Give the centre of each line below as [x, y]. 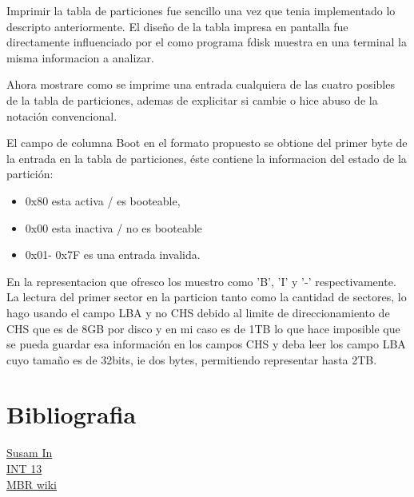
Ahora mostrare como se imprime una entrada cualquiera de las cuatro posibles [201, 84]
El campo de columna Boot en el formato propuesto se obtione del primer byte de [207, 143]
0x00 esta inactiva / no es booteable [113, 227]
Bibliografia [72, 414]
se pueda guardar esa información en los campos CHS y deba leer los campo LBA [206, 344]
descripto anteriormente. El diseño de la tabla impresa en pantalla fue [177, 26]
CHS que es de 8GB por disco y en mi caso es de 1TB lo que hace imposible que [203, 328]
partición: [30, 174]
